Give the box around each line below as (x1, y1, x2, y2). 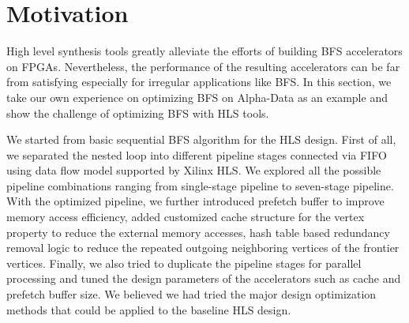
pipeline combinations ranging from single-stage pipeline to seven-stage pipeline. (6, 177, 394, 193)
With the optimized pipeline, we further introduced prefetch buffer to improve (6, 193, 385, 209)
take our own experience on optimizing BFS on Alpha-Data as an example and (6, 88, 388, 105)
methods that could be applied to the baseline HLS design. (6, 301, 291, 317)
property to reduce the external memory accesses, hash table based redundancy (6, 223, 390, 240)
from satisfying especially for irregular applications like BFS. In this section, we (6, 73, 392, 90)
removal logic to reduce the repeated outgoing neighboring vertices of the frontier (6, 239, 400, 256)
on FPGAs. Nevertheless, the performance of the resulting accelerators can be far (6, 58, 400, 74)
